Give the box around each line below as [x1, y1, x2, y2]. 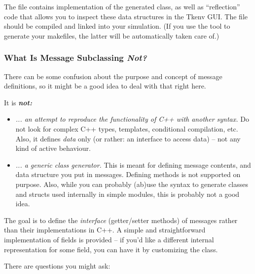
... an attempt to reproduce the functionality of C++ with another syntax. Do [15, 114, 249, 124]
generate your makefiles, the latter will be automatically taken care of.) [4, 30, 219, 41]
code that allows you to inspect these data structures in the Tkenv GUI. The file [4, 11, 248, 21]
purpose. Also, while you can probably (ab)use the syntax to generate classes [15, 179, 248, 189]
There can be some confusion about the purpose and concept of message [4, 71, 222, 81]
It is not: [4, 97, 32, 107]
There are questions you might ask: [4, 261, 110, 271]
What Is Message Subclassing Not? [4, 51, 147, 64]
